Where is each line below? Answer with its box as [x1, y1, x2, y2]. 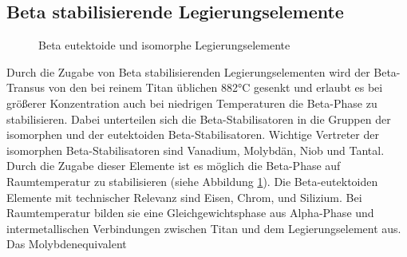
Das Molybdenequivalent [6, 235, 127, 252]
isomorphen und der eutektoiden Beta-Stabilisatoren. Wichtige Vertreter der [6, 126, 379, 143]
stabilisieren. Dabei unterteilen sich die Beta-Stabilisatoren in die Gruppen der [6, 110, 391, 127]
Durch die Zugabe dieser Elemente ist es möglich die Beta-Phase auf [6, 157, 341, 174]
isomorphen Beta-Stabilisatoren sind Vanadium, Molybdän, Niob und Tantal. [6, 141, 385, 158]
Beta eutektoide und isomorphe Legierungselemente [38, 37, 290, 53]
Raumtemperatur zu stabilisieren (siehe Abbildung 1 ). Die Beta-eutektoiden [6, 172, 378, 189]
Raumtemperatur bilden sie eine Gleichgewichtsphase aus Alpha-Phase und [6, 204, 374, 221]
